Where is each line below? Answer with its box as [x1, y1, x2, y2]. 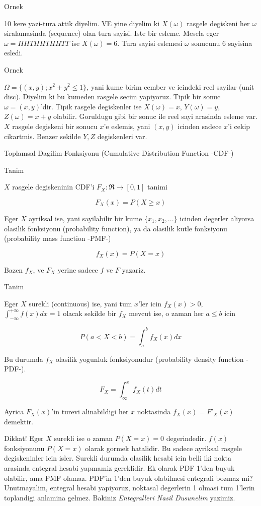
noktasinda [137, 406, 171, 417]
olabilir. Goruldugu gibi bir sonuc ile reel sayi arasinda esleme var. [53, 111, 257, 121]
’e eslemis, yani [104, 120, 150, 131]
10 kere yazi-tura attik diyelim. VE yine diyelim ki [4, 18, 160, 28]
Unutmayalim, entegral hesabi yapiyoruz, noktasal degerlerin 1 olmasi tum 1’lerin [4, 482, 255, 493]
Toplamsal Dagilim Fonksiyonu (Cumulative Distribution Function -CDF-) [4, 148, 234, 158]
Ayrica [4, 406, 24, 417]
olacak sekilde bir [63, 308, 117, 319]
